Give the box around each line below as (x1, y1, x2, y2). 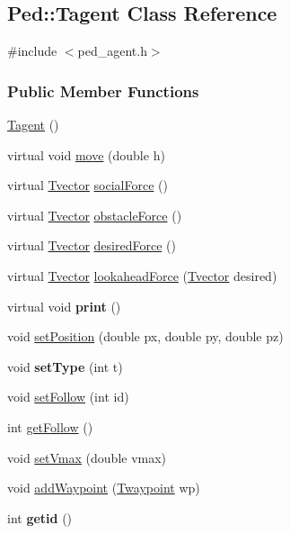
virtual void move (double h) (7, 145, 165, 164)
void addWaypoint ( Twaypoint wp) (7, 478, 200, 497)
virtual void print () (7, 296, 121, 315)
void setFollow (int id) (7, 387, 129, 406)
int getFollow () (7, 417, 93, 436)
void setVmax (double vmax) (7, 448, 167, 466)
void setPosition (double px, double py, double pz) (7, 327, 284, 346)
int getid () (7, 508, 73, 527)
